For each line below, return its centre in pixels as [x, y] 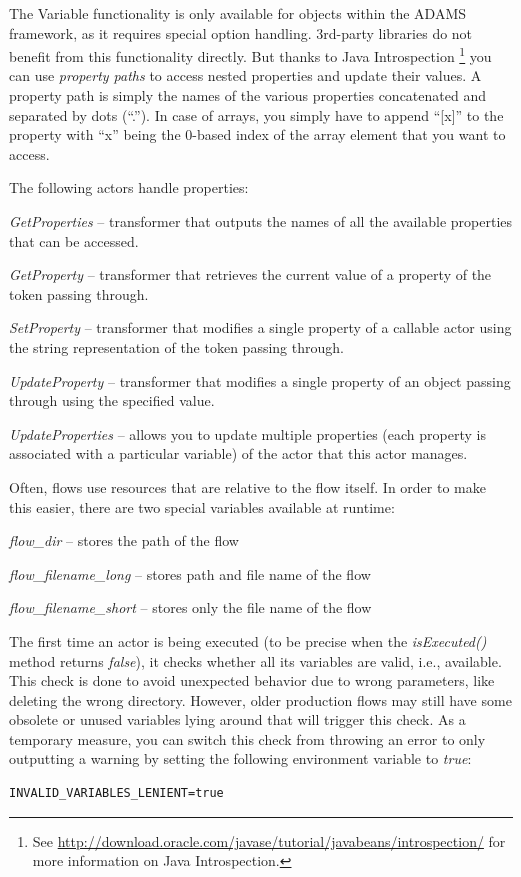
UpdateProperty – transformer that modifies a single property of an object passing [260, 380]
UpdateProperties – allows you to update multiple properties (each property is [247, 433]
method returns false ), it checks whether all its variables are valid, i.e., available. [255, 660]
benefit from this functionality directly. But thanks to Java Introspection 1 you [250, 54]
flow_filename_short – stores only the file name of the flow [190, 607]
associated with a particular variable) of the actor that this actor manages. [238, 453]
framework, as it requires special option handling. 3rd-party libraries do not [241, 32]
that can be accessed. [74, 240]
